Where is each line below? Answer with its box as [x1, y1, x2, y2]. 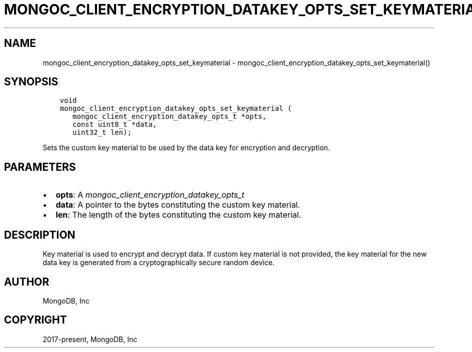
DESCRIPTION [4, 228, 75, 241]
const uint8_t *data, [72, 120, 157, 129]
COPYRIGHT [4, 314, 67, 327]
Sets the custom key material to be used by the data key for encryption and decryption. [42, 143, 330, 152]
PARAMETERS [4, 160, 76, 173]
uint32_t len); [72, 128, 132, 137]
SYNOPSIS [4, 75, 58, 88]
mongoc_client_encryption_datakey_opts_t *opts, [72, 112, 266, 121]
